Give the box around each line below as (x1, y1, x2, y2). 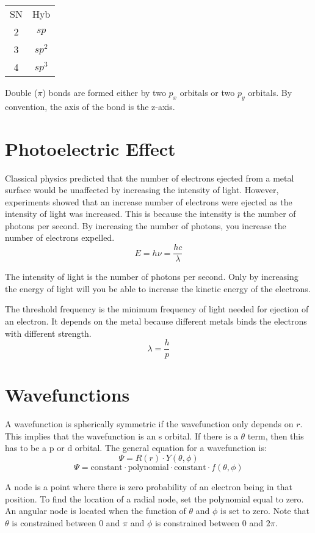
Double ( (5, 86, 38, 98)
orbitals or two (179, 86, 235, 98)
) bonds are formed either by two (42, 86, 166, 98)
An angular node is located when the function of (5, 504, 186, 517)
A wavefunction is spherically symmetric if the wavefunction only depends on (5, 417, 294, 430)
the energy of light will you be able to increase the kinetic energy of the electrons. (5, 282, 311, 295)
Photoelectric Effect (5, 136, 176, 161)
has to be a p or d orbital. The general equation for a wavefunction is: (5, 441, 267, 454)
